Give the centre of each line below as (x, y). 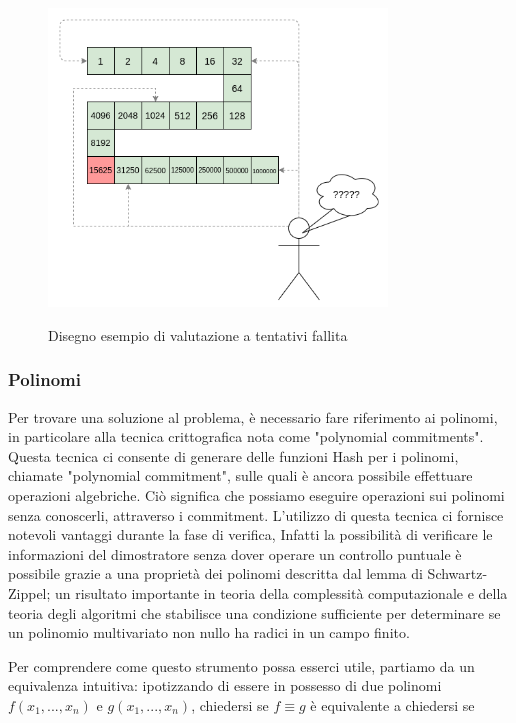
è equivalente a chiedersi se (392, 704)
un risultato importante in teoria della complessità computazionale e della (281, 592)
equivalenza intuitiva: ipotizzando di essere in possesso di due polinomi (225, 685)
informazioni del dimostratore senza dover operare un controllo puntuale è (235, 553)
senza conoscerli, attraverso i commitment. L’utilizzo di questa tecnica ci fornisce (256, 514)
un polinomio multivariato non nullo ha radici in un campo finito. (209, 632)
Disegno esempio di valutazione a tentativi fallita (198, 334)
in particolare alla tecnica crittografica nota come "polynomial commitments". (246, 436)
